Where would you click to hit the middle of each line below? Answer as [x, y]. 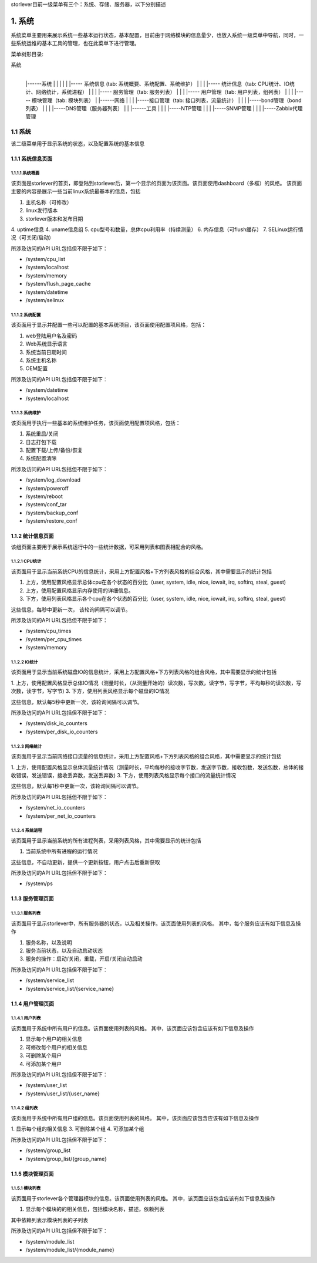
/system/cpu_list [45, 259]
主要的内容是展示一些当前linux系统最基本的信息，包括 [76, 191]
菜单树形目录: [27, 54]
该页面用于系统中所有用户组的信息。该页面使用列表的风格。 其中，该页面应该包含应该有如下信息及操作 [135, 1118]
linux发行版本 [42, 211]
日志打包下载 [41, 442]
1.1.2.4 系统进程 [26, 831]
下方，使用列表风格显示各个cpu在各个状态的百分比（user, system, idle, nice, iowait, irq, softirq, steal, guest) [156, 599]
